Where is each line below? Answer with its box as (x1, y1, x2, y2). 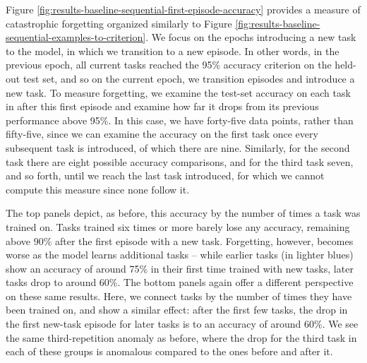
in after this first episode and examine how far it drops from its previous (6, 99, 319, 114)
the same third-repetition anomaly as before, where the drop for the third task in (6, 330, 357, 345)
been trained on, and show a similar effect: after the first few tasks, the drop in (6, 302, 348, 317)
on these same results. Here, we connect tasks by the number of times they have (6, 288, 352, 303)
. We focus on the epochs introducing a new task (145, 30, 356, 44)
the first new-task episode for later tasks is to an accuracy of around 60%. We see (6, 316, 359, 331)
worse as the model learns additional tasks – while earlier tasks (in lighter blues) (6, 247, 354, 262)
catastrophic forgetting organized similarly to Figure (6, 16, 232, 30)
